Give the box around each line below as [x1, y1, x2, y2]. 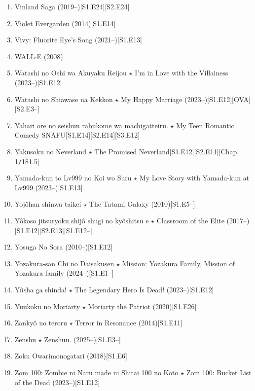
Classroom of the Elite [156, 215, 224, 225]
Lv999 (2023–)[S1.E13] [14, 182, 83, 192]
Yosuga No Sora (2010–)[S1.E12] [14, 242, 113, 252]
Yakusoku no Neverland [14, 146, 86, 156]
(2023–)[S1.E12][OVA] [184, 94, 251, 104]
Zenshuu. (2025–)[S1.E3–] [44, 334, 121, 344]
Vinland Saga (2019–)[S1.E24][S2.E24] [14, 1, 130, 11]
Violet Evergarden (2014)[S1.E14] [14, 18, 116, 28]
